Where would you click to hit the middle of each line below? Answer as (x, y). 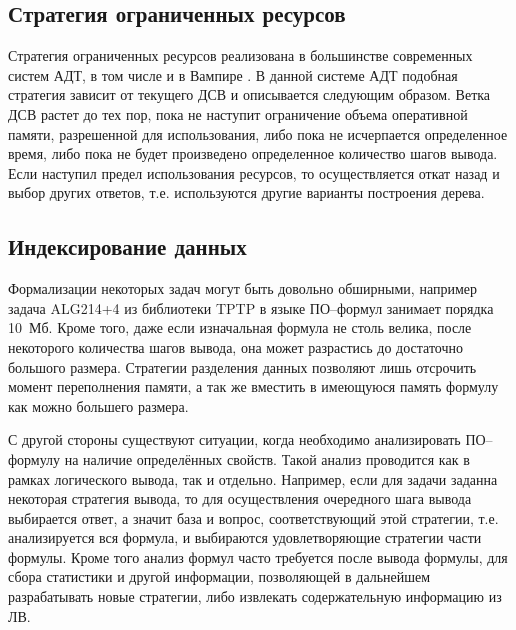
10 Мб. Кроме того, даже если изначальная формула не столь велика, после (240, 327)
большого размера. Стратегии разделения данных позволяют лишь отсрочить (242, 366)
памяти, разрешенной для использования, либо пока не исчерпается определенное (258, 133)
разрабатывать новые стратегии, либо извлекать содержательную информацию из (255, 596)
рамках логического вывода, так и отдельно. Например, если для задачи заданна (253, 478)
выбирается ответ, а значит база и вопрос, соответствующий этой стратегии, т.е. (253, 517)
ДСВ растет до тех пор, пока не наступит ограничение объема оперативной (238, 113)
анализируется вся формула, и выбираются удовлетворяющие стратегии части (245, 537)
